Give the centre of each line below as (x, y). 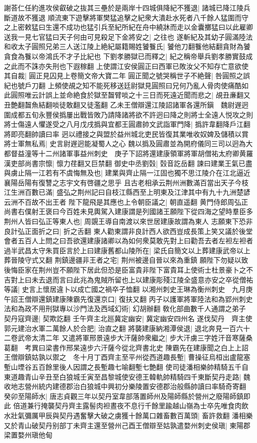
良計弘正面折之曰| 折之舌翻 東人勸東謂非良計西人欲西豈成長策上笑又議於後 (125, 231)
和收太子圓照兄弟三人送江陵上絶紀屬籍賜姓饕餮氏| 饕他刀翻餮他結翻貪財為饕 (127, 46)
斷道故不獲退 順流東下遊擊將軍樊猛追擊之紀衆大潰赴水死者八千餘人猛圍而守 (126, 17)
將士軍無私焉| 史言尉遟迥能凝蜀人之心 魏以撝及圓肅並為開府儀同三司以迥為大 (128, 143)
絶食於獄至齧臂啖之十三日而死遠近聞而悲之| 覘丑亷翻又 (162, 95)
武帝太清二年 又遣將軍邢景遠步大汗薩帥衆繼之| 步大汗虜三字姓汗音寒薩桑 (135, 338)
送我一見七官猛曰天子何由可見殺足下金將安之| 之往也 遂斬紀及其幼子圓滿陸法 (128, 36)
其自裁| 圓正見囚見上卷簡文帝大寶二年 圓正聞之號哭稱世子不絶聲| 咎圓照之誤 (127, 76)
